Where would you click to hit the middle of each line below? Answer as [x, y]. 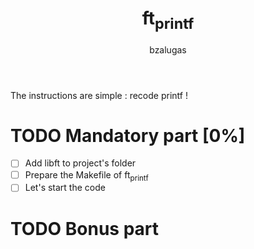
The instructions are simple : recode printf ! [99, 95]
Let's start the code [65, 188]
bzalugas [168, 49]
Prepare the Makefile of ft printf [86, 175]
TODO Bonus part [85, 228]
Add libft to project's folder [80, 163]
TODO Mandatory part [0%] [128, 135]
